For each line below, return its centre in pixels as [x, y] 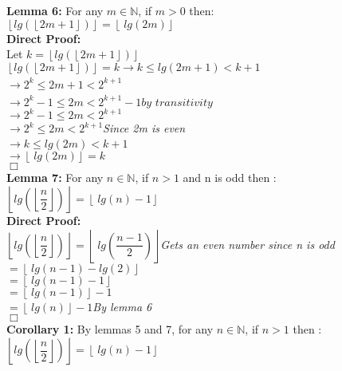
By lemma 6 [122, 306]
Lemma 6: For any [55, 10]
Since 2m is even [144, 128]
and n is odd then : [230, 178]
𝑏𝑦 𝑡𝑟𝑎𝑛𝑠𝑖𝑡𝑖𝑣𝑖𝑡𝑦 [177, 103]
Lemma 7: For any [55, 178]
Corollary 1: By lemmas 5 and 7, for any [110, 329]
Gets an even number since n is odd [248, 244]
